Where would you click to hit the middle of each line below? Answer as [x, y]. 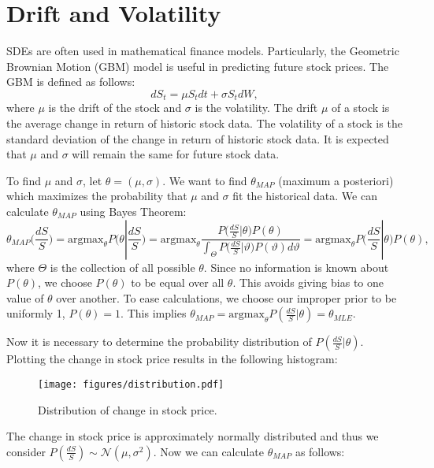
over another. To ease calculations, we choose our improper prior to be [226, 297]
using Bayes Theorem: [133, 211]
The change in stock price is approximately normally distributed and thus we [193, 436]
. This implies [154, 313]
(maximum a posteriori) [336, 180]
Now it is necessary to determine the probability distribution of [159, 342]
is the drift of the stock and [115, 108]
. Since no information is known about [296, 267]
